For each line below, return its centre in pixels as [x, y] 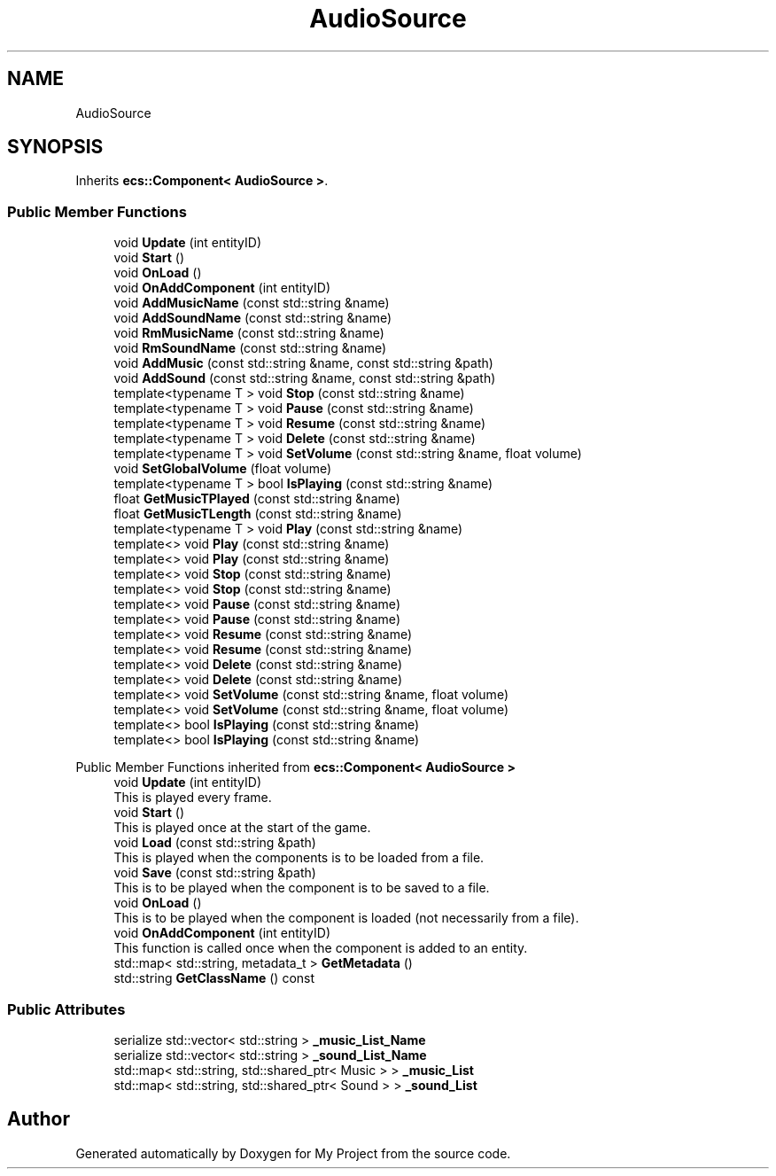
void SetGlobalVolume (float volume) [223, 469]
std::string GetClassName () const [214, 978]
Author [39, 1119]
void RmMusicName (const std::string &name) [249, 333]
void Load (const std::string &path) [215, 843]
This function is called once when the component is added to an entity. [321, 948]
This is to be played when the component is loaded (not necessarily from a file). [346, 918]
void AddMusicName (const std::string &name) [252, 303]
